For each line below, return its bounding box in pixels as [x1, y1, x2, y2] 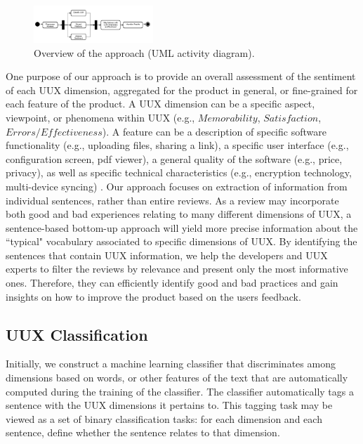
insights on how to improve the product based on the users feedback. [6, 289, 301, 303]
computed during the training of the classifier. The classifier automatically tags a [6, 384, 354, 398]
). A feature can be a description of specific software [102, 124, 326, 138]
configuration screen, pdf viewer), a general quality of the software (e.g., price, [6, 151, 343, 166]
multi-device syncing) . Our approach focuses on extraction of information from [6, 178, 348, 193]
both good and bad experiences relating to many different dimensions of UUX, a [6, 207, 352, 221]
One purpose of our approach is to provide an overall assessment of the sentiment [6, 69, 356, 84]
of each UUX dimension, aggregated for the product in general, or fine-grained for [6, 82, 358, 97]
